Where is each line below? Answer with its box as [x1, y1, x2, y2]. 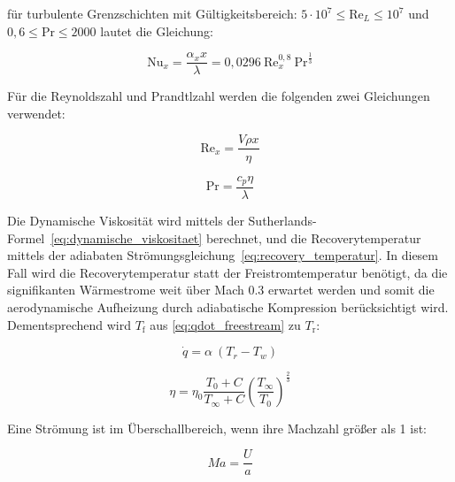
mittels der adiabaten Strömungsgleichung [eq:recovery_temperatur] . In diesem [7, 246, 438, 264]
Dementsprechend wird [7, 315, 131, 333]
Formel [7, 228, 45, 247]
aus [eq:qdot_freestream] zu [150, 315, 301, 333]
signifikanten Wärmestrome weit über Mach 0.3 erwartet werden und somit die [7, 280, 435, 299]
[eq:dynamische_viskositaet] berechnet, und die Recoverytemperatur [50, 228, 421, 247]
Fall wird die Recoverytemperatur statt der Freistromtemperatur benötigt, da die [7, 263, 448, 281]
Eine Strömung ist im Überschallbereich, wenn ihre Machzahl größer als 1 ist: [7, 418, 428, 437]
